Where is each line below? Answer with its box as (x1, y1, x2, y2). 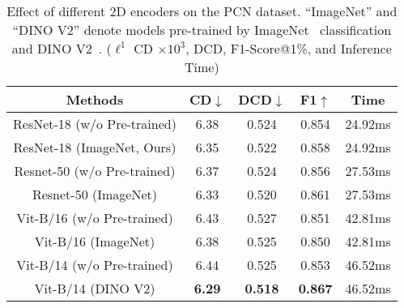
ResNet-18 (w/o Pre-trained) (13, 114, 176, 133)
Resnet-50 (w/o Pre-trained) (14, 161, 176, 180)
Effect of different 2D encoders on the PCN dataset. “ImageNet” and (6, 2, 398, 20)
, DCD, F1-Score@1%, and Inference (185, 39, 392, 58)
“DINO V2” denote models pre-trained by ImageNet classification (12, 20, 392, 39)
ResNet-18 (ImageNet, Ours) (13, 138, 176, 156)
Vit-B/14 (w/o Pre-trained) (16, 255, 173, 274)
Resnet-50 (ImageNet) (32, 185, 157, 203)
